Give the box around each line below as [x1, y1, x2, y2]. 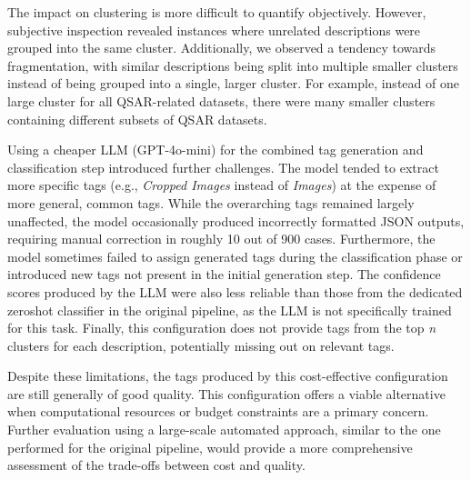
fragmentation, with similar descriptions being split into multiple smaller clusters [7, 55, 458, 75]
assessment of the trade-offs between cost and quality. [7, 455, 306, 475]
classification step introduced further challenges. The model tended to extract [7, 157, 439, 176]
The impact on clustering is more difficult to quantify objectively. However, [7, 3, 426, 21]
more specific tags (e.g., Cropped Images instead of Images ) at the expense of [7, 175, 436, 195]
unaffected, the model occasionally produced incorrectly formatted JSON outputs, [7, 211, 465, 230]
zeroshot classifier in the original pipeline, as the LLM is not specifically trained [7, 300, 452, 319]
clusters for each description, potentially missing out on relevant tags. [7, 335, 395, 355]
